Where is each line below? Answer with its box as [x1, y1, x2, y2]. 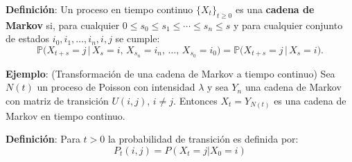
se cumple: [115, 31, 160, 46]
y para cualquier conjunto [233, 17, 343, 32]
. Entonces [173, 93, 218, 108]
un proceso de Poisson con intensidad [37, 80, 195, 94]
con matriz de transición [6, 93, 109, 108]
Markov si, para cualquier [6, 17, 120, 32]
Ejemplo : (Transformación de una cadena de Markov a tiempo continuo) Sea [6, 66, 335, 80]
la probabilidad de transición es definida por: [107, 132, 299, 146]
